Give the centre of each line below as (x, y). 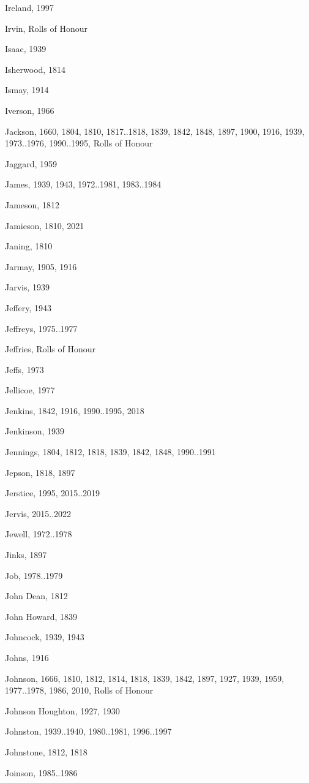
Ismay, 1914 (27, 90)
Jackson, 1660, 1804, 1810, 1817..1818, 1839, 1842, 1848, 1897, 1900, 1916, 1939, (155, 131)
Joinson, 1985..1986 (41, 772)
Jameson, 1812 (32, 204)
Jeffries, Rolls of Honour (50, 349)
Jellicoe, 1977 (30, 390)
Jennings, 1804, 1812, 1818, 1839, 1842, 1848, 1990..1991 (110, 452)
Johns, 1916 (27, 657)
